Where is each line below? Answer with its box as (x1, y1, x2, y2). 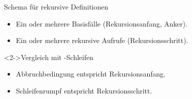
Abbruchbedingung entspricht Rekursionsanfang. (16, 68, 166, 79)
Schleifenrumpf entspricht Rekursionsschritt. (16, 85, 152, 95)
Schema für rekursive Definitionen (4, 1, 109, 11)
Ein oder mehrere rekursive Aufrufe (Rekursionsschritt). (16, 35, 188, 45)
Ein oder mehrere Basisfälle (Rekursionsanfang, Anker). (16, 18, 187, 28)
